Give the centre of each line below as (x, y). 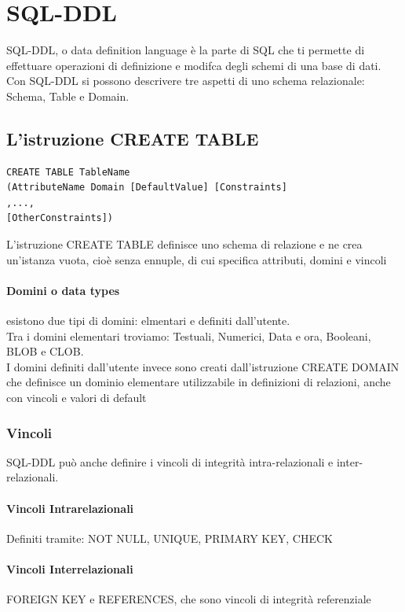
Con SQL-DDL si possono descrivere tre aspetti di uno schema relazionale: (186, 81)
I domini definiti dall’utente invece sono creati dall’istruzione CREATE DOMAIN (203, 366)
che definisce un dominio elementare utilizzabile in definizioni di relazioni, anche (199, 382)
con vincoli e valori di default (77, 398)
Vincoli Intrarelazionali (70, 508)
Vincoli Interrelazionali (70, 569)
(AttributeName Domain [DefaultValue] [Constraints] (147, 188)
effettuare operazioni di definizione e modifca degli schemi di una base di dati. (194, 65)
